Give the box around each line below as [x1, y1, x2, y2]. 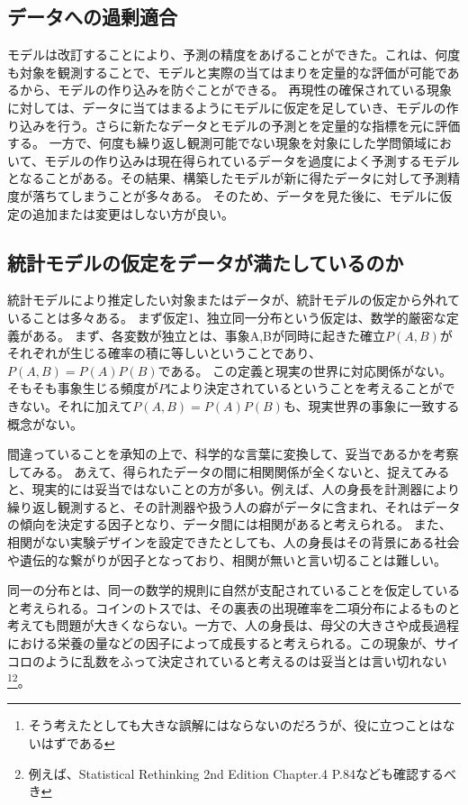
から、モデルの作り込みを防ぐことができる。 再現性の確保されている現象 [19, 80, 452, 99]
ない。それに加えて [19, 396, 133, 415]
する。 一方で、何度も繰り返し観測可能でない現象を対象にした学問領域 [7, 133, 427, 152]
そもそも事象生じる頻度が [7, 379, 158, 398]
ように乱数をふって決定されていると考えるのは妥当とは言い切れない [44, 651, 447, 670]
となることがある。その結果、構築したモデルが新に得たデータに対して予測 [7, 169, 448, 188]
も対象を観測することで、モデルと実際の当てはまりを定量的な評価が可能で [7, 62, 447, 81]
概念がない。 [7, 414, 83, 433]
